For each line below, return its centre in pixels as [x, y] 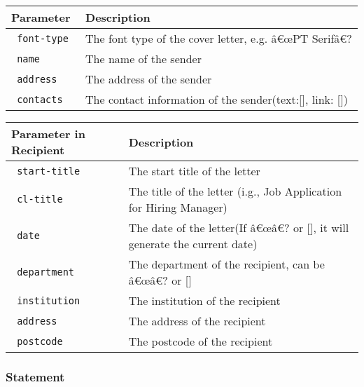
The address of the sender [149, 79]
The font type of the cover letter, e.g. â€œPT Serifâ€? [219, 38]
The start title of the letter [194, 171]
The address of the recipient [197, 321]
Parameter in [48, 134]
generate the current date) [193, 244]
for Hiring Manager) [178, 207]
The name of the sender [143, 59]
